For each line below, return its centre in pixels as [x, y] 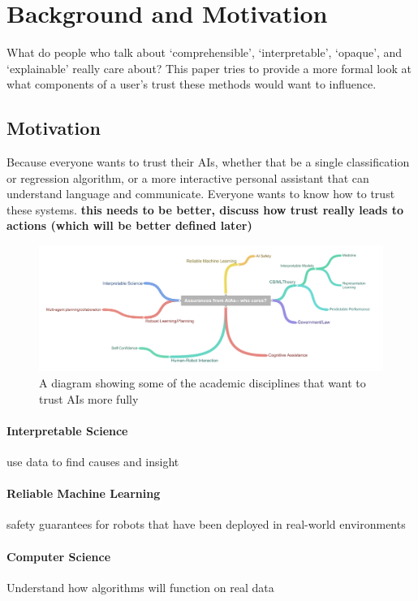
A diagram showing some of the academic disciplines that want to [203, 382]
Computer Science [59, 556]
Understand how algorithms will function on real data [140, 587]
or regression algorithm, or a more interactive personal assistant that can [188, 177]
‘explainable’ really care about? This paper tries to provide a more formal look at [209, 68]
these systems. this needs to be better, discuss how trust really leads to [205, 209]
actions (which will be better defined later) [129, 225]
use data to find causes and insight [93, 461]
